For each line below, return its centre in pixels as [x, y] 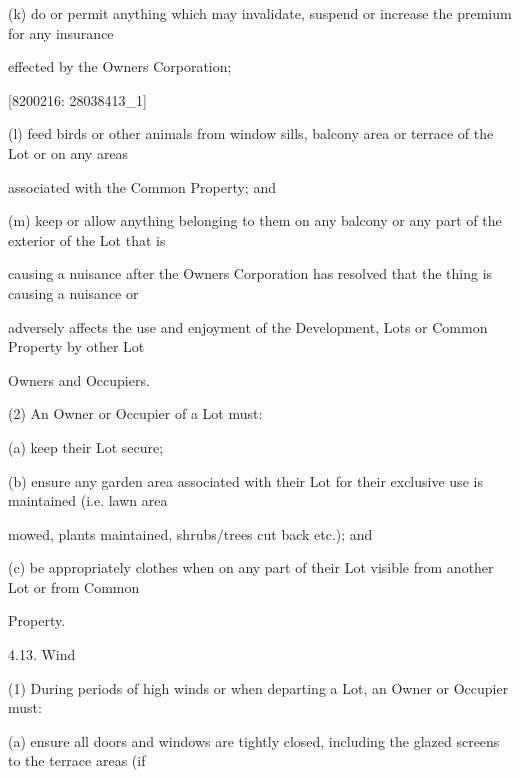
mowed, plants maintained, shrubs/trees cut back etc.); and [190, 533]
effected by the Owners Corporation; [120, 66]
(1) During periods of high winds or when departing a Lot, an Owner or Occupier [258, 687]
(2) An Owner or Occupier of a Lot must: [135, 413]
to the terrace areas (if [77, 760]
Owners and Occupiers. [79, 379]
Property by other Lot [76, 346]
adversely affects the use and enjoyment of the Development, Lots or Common [248, 326]
